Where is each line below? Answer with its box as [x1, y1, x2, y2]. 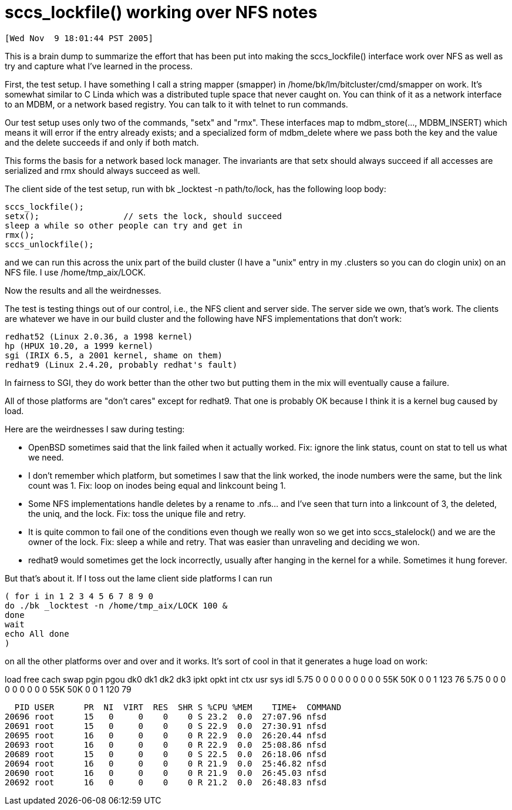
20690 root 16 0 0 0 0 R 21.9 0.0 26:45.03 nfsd [5, 768, 326, 778]
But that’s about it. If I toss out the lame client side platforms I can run [5, 573, 272, 583]
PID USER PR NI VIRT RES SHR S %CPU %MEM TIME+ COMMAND [14, 702, 342, 712]
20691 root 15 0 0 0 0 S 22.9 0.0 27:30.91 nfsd [5, 721, 326, 731]
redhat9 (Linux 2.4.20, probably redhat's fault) [5, 359, 238, 369]
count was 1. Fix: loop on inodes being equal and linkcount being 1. [28, 480, 286, 490]
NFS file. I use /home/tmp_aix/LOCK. [5, 267, 146, 277]
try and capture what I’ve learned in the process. [5, 61, 193, 71]
